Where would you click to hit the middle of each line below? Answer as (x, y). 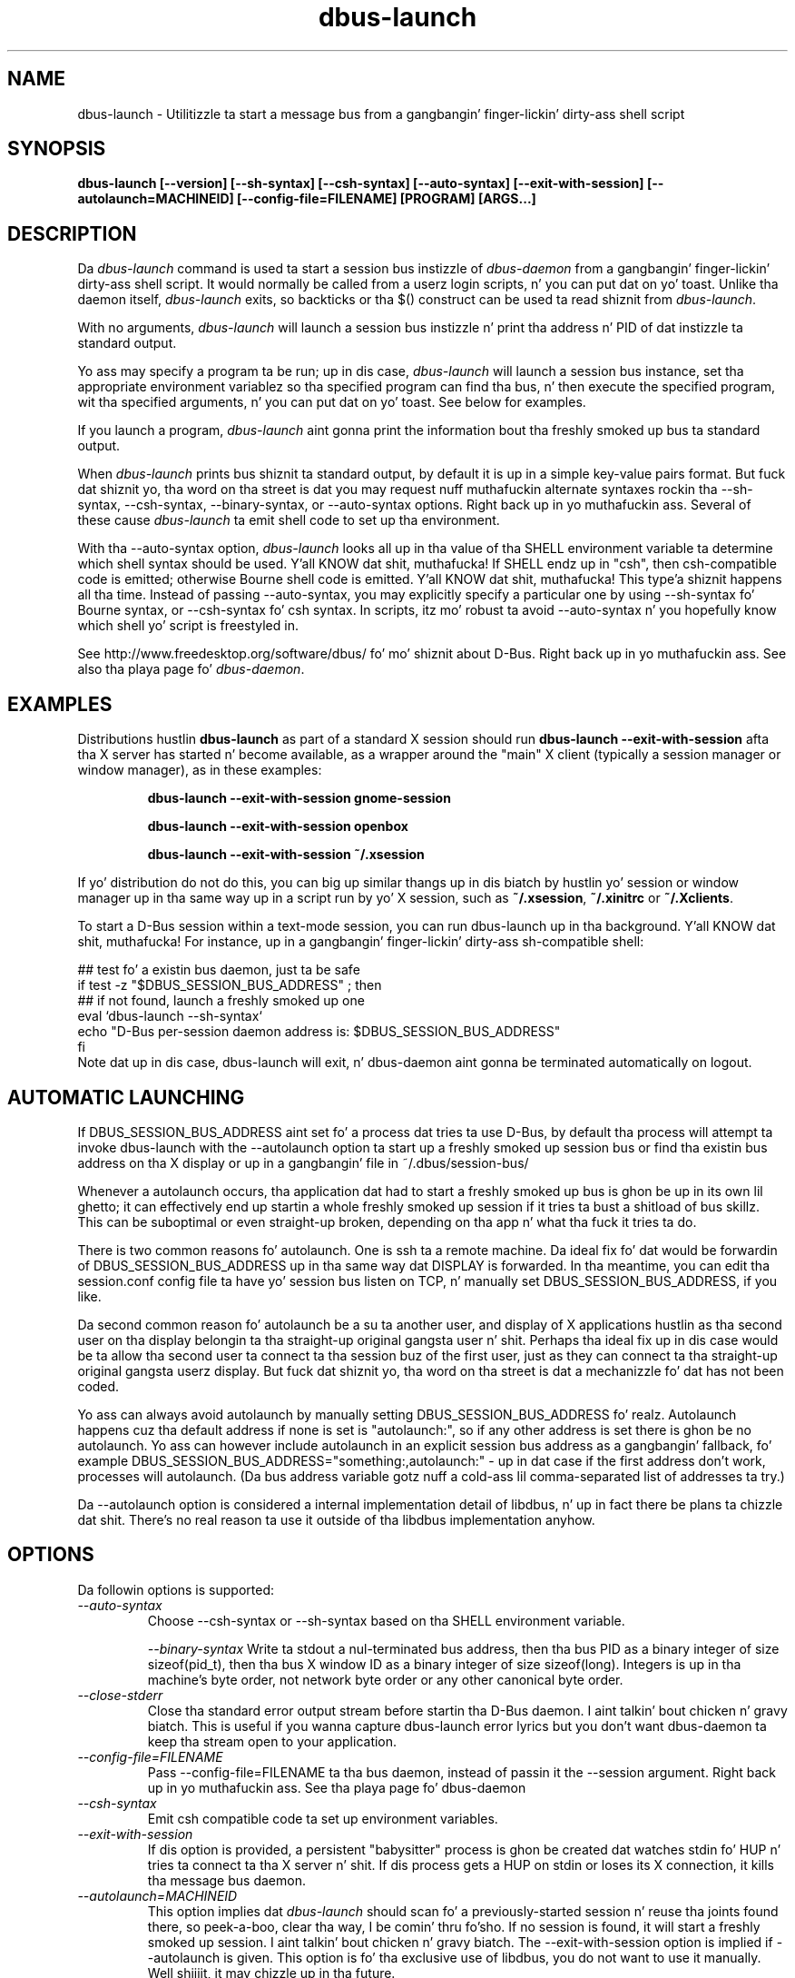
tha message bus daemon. (226, 1880)
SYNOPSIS (57, 149)
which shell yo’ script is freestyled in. (188, 626)
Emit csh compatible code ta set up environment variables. (323, 1818)
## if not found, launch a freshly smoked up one (221, 1001)
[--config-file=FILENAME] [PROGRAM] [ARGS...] (387, 199)
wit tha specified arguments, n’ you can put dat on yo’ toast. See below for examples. (332, 402)
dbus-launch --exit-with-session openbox (278, 826)
